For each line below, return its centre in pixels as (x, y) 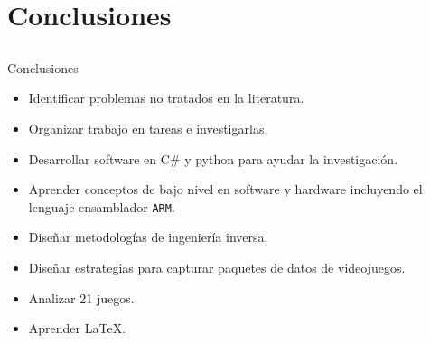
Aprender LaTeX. (77, 328)
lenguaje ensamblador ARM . (102, 206)
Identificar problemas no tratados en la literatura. (166, 98)
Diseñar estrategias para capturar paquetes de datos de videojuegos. (217, 267)
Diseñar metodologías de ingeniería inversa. (148, 237)
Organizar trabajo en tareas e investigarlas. (148, 128)
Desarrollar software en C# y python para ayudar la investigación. (213, 158)
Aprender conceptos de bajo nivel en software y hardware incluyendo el (225, 189)
